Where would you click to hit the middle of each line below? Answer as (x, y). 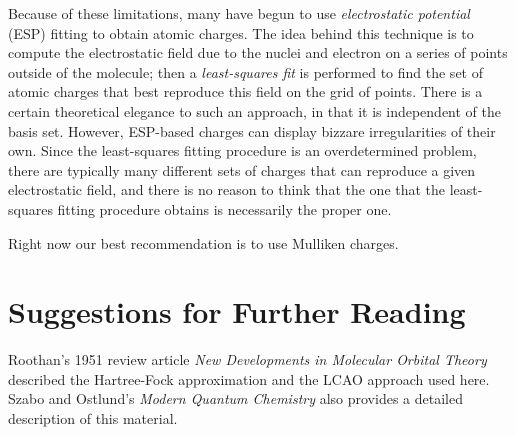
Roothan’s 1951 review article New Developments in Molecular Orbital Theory (247, 359)
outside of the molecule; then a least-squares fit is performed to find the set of (245, 71)
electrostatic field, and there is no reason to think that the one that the (227, 189)
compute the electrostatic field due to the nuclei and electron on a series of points (258, 52)
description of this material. (93, 418)
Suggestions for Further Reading (237, 311)
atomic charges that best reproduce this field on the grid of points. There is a (245, 91)
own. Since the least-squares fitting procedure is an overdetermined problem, (242, 150)
